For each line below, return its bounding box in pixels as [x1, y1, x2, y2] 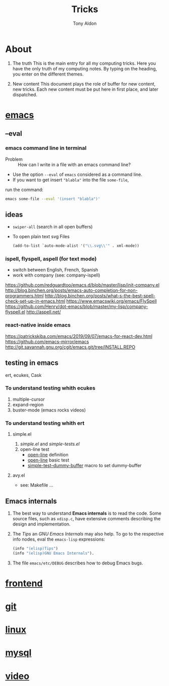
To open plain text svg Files [12, 234, 70, 240]
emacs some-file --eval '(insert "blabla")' [5, 196, 100, 201]
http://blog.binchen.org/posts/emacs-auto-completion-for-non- [5, 287, 138, 293]
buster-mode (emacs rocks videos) [12, 407, 86, 413]
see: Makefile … [20, 482, 53, 488]
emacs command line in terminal [5, 144, 87, 151]
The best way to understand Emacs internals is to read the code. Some [12, 510, 161, 516]
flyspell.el [5, 309, 25, 315]
